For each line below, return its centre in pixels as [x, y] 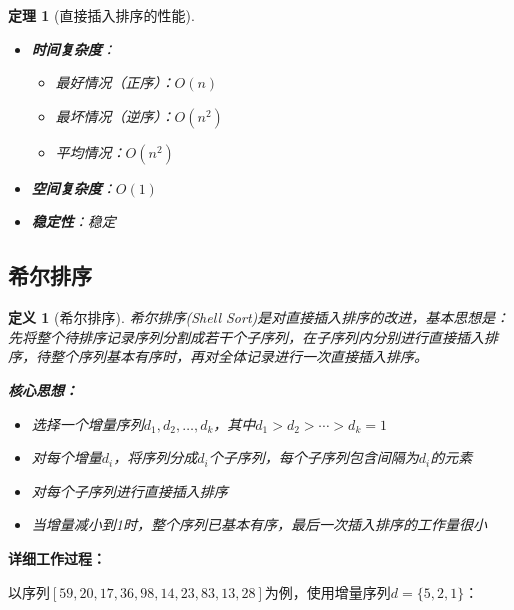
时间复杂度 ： [73, 48]
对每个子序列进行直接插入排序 [129, 490]
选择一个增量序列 [87, 423]
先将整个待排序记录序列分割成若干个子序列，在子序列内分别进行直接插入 [246, 336]
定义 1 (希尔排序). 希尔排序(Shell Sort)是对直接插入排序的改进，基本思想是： [259, 317]
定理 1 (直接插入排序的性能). [101, 15]
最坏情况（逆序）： [115, 115]
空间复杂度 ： [73, 187]
